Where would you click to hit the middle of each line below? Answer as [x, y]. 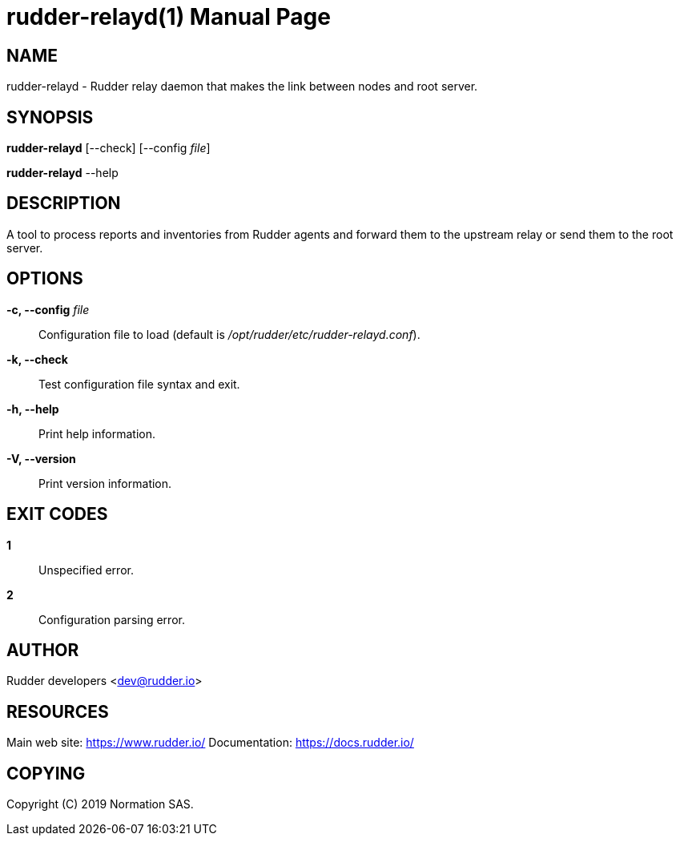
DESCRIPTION [64, 203]
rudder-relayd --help [62, 173]
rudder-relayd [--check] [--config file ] [109, 148]
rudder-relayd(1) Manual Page [169, 17]
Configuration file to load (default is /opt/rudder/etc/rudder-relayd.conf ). [229, 334]
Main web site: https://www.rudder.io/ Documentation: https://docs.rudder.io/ [210, 743]
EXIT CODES [57, 514]
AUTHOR [43, 650]
